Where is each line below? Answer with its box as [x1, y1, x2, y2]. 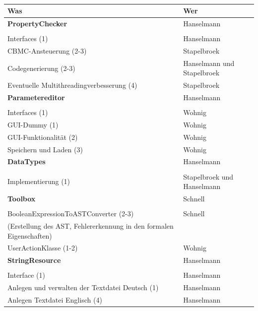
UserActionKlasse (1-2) [7, 243, 78, 253]
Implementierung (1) [7, 176, 70, 187]
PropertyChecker [7, 18, 67, 28]
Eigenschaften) [7, 230, 52, 241]
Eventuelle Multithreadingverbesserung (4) [7, 80, 137, 90]
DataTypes [7, 156, 46, 167]
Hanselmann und [183, 58, 235, 68]
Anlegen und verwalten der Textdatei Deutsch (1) [7, 282, 159, 293]
